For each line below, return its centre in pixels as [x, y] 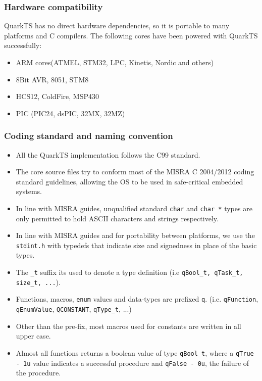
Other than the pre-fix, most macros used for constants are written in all [128, 326]
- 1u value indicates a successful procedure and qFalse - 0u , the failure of [133, 363]
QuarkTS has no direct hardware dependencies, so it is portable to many [117, 26]
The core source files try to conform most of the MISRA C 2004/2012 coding [135, 172]
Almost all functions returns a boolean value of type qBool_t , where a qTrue [135, 352]
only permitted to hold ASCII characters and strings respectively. [117, 218]
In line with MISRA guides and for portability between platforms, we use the [135, 235]
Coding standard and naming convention [89, 136]
